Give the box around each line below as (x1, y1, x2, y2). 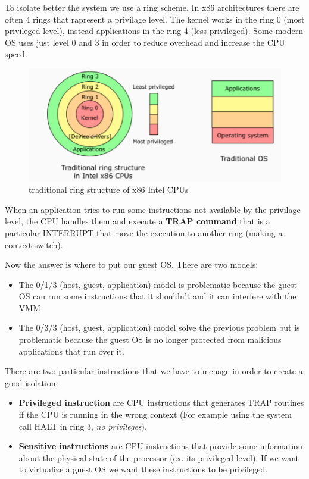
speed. (5, 48, 27, 60)
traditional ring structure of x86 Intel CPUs (29, 183, 189, 196)
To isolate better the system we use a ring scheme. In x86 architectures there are (5, 1, 299, 13)
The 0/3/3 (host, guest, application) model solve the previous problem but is (18, 321, 300, 334)
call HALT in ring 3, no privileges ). (18, 419, 147, 432)
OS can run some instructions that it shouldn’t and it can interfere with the (18, 290, 296, 302)
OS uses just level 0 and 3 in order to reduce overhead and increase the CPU (5, 36, 285, 48)
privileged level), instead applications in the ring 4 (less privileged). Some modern (5, 24, 303, 37)
